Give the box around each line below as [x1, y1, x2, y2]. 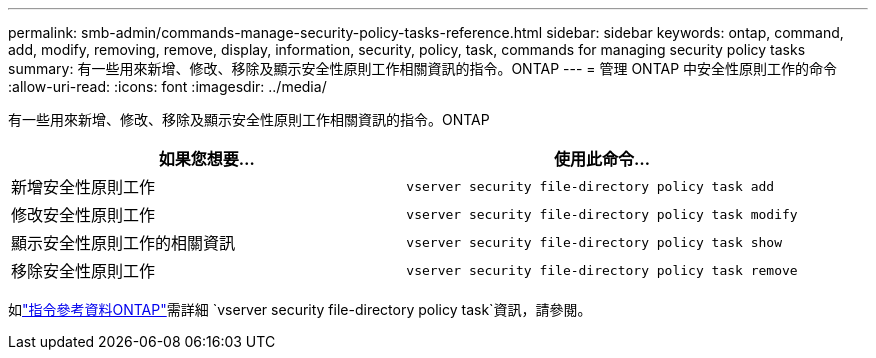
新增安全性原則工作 [11, 177, 156, 197]
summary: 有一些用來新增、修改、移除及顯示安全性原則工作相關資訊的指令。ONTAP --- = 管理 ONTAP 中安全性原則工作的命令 [8, 60, 838, 77]
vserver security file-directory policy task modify [406, 206, 798, 222]
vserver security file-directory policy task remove [406, 262, 798, 278]
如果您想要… [158, 149, 255, 169]
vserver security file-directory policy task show [406, 234, 783, 250]
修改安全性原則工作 [11, 205, 156, 225]
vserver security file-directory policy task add [406, 178, 775, 194]
